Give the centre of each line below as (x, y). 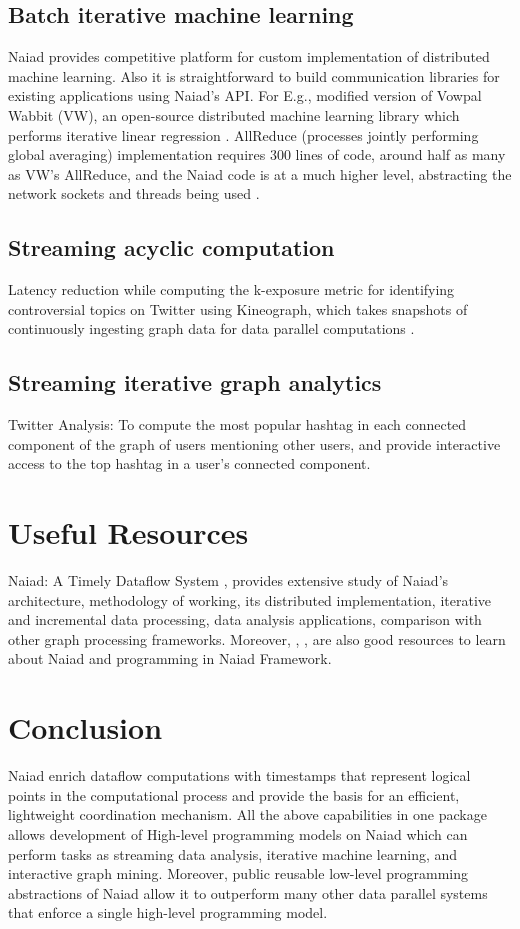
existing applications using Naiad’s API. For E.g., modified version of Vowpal (245, 95)
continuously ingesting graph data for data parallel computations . (211, 328)
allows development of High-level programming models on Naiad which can (238, 833)
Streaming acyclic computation (171, 247)
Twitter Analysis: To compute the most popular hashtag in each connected (237, 424)
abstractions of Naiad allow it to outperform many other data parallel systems (248, 892)
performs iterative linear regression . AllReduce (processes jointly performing (243, 134)
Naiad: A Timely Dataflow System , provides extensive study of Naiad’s (228, 580)
